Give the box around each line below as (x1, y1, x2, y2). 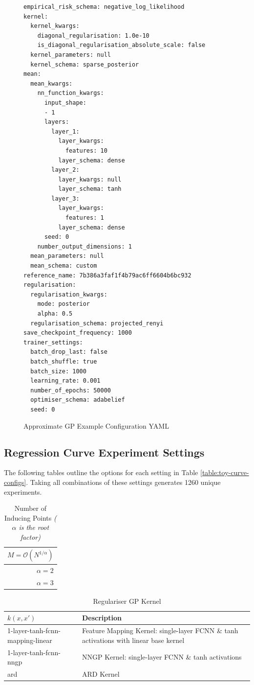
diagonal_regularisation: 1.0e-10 (37, 32, 149, 39)
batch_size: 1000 (30, 367, 86, 375)
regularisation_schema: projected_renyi (30, 320, 164, 327)
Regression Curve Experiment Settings (4, 444, 205, 459)
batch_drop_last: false (30, 348, 107, 356)
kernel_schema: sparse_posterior (30, 61, 139, 68)
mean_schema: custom (30, 262, 97, 270)
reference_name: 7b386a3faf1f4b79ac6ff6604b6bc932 (23, 272, 191, 279)
